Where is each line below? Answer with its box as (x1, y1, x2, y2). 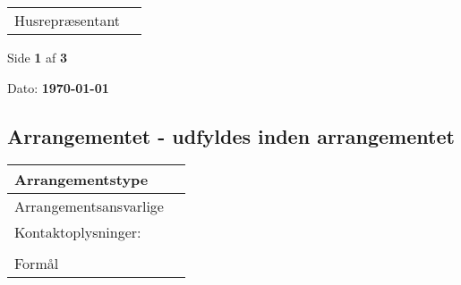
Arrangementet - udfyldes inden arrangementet (7, 122, 455, 149)
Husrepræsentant (14, 10, 121, 30)
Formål (14, 253, 59, 274)
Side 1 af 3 (7, 48, 68, 66)
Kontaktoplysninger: (14, 222, 141, 243)
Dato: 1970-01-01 (7, 78, 109, 96)
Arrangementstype (14, 169, 149, 190)
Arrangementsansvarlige (14, 196, 164, 217)
